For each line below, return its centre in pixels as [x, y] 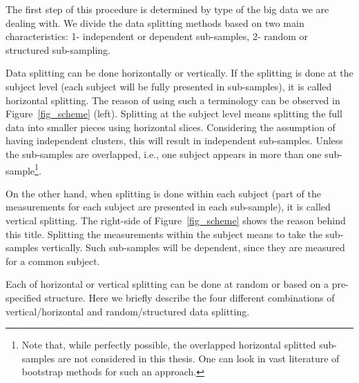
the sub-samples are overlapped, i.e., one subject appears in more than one [164, 154]
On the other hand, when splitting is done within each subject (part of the [163, 193]
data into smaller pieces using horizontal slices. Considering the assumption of [171, 127]
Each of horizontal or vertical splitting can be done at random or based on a [167, 284]
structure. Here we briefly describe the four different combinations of [190, 297]
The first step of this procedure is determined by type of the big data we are [167, 9]
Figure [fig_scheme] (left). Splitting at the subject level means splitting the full [174, 114]
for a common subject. [53, 261]
